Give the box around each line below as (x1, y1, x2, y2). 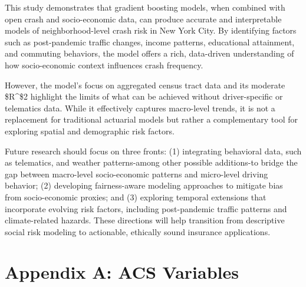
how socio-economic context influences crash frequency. (5, 58, 203, 71)
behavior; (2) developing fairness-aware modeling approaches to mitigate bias (5, 179, 283, 192)
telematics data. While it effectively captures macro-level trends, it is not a (5, 101, 275, 114)
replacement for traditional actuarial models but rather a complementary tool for (5, 113, 298, 126)
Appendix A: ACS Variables (5, 260, 239, 284)
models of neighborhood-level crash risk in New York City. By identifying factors (5, 24, 297, 37)
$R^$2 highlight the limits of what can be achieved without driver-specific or (5, 90, 283, 103)
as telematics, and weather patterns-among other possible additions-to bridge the (5, 156, 298, 169)
